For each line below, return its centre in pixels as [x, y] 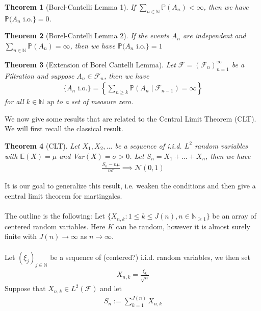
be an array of [234, 216]
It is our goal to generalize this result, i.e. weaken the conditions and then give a [130, 186]
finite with [21, 236]
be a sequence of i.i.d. [148, 145]
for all [14, 101]
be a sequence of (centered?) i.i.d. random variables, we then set [150, 257]
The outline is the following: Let [55, 216]
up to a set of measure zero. [90, 101]
